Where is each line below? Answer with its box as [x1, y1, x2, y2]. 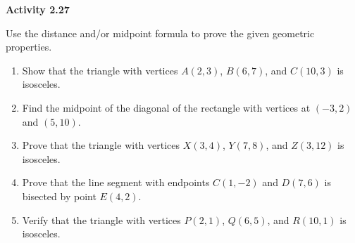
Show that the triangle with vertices [22, 63, 178, 77]
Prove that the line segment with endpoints [22, 175, 210, 190]
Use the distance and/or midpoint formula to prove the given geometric [6, 25, 315, 40]
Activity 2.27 [6, 2, 70, 16]
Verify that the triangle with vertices [22, 212, 181, 227]
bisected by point [22, 188, 96, 203]
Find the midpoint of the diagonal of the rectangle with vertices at [22, 100, 311, 114]
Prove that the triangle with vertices [22, 138, 180, 152]
